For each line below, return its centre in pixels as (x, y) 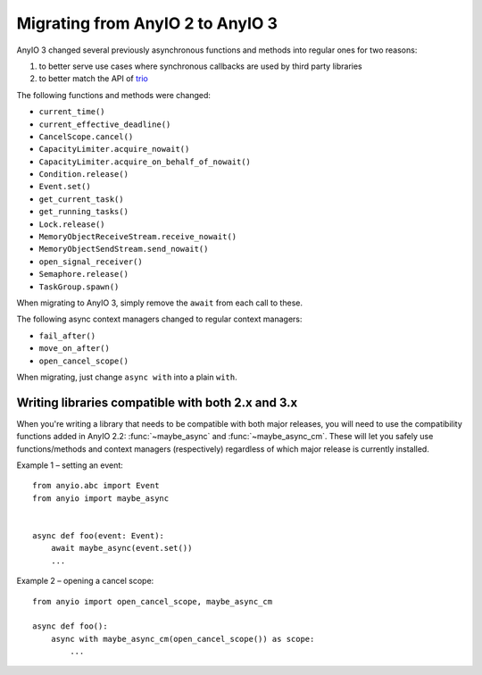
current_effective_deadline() (105, 124)
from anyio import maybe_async (101, 498)
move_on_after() (75, 349)
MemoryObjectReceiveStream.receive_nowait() (138, 237)
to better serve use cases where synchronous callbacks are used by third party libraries (200, 66)
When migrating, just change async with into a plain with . (127, 377)
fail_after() (67, 336)
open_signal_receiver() (91, 262)
